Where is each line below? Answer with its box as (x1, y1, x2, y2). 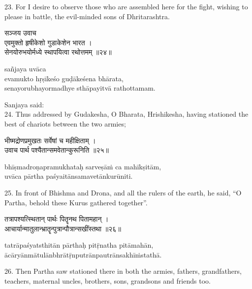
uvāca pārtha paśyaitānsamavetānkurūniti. (4, 171, 133, 181)
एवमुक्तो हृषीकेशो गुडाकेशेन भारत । (4, 37, 92, 47)
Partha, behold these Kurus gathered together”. (4, 197, 148, 207)
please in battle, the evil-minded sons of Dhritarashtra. (4, 11, 170, 21)
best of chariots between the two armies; (4, 118, 126, 128)
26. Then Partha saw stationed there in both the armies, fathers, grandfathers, (4, 266, 242, 276)
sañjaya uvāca (4, 63, 46, 73)
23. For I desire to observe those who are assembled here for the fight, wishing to (4, 1, 248, 11)
